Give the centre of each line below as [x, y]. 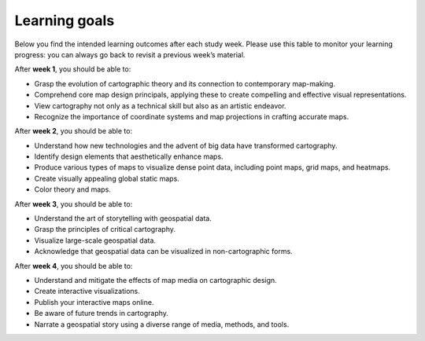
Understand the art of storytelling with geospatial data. [123, 218]
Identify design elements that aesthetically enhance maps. [129, 156]
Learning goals [65, 20]
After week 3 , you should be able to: [74, 203]
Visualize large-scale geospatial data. [95, 240]
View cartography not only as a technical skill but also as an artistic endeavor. [160, 105]
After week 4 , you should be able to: [74, 266]
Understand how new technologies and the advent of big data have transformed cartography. [186, 145]
